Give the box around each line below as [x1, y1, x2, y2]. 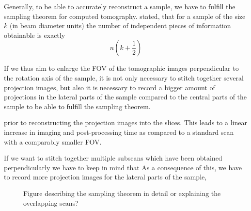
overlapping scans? [23, 197, 78, 208]
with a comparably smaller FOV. [4, 136, 102, 146]
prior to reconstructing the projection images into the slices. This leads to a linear [4, 117, 247, 128]
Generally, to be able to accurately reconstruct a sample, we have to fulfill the [4, 1, 235, 11]
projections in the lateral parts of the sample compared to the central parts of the [4, 92, 247, 102]
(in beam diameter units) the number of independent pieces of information [9, 20, 231, 31]
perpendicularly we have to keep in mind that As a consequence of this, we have [4, 162, 242, 172]
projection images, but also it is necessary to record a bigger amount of [4, 82, 215, 92]
